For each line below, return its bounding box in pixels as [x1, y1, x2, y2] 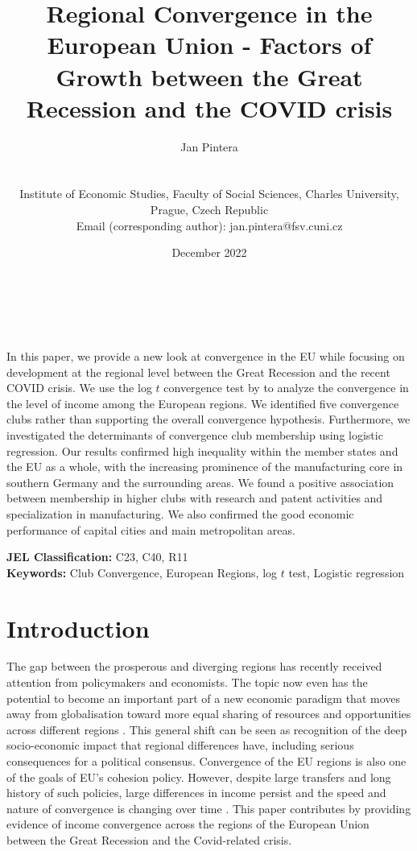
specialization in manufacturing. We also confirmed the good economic [6, 505, 354, 522]
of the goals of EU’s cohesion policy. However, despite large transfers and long [6, 768, 391, 785]
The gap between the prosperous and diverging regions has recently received [6, 658, 382, 675]
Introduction [6, 611, 150, 644]
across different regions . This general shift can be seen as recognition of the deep [6, 721, 407, 737]
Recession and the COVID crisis [26, 91, 393, 124]
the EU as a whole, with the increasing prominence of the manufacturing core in [6, 458, 403, 475]
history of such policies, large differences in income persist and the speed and [6, 784, 386, 801]
